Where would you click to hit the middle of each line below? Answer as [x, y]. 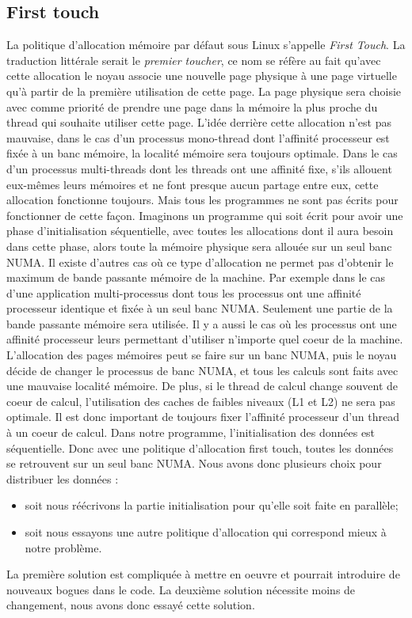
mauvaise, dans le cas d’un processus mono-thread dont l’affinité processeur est [198, 137]
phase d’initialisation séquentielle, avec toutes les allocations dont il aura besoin [200, 231]
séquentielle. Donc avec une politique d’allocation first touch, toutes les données [200, 447]
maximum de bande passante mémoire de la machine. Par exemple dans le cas [196, 277]
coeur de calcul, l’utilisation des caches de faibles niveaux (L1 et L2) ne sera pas [201, 401]
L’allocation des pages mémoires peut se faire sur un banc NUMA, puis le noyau [202, 355]
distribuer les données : [63, 478]
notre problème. [63, 547]
